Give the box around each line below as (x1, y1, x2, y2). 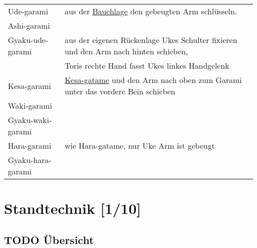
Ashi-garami (8, 20, 50, 31)
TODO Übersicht (4, 232, 94, 247)
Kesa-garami (8, 80, 51, 91)
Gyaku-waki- (8, 114, 52, 125)
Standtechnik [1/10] (4, 198, 141, 218)
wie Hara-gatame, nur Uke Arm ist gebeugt (64, 140, 215, 151)
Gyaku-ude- (8, 34, 48, 45)
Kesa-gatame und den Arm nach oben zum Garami (64, 74, 242, 85)
